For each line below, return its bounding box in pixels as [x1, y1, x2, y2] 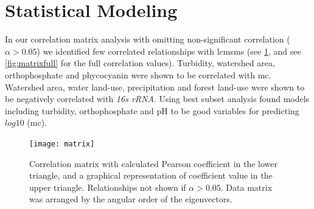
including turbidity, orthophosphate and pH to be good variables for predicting [5, 104, 299, 117]
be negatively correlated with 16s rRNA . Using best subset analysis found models [5, 92, 310, 105]
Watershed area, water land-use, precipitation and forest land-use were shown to [5, 80, 305, 93]
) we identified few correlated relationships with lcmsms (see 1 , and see [37, 44, 301, 57]
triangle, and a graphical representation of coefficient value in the [29, 169, 273, 182]
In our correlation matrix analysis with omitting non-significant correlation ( [5, 33, 290, 46]
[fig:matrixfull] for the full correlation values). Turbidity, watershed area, [5, 57, 275, 69]
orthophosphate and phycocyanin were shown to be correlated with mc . [5, 68, 271, 81]
